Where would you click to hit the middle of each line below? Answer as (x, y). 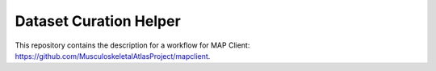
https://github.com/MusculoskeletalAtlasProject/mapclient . (113, 56)
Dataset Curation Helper (98, 21)
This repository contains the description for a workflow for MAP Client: (132, 45)
